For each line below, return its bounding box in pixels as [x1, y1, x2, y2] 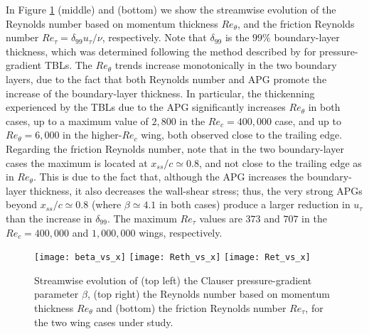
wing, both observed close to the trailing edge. [141, 127, 343, 142]
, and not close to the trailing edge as [198, 155, 362, 170]
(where [91, 197, 122, 212]
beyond [6, 197, 37, 212]
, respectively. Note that [102, 30, 207, 45]
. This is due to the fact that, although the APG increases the [33, 169, 304, 184]
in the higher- [63, 127, 122, 142]
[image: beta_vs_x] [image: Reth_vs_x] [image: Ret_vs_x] [34, 252, 311, 263]
